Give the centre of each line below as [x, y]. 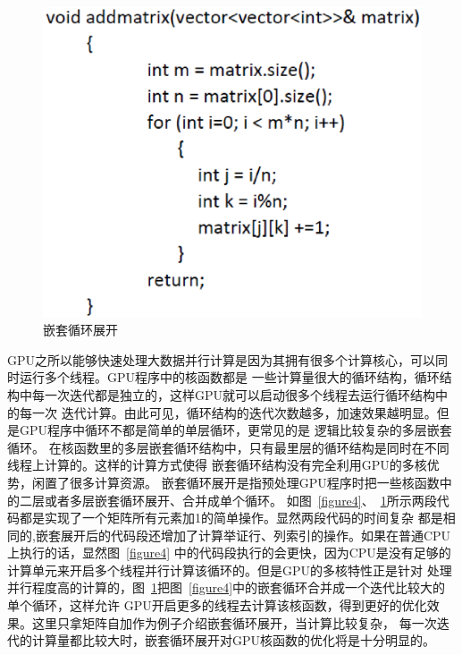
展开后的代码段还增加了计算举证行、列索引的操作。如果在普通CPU [256, 535]
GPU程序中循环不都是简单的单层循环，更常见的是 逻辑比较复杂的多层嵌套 [235, 430]
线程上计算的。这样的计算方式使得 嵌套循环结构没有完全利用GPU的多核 [217, 465]
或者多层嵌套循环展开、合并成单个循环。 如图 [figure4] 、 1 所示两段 [240, 500]
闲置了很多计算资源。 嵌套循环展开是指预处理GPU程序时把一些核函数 [235, 482]
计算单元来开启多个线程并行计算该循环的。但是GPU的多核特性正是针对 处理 [230, 570]
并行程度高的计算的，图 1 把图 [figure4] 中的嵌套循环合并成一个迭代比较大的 [227, 587]
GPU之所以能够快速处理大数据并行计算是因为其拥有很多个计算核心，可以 [222, 359]
